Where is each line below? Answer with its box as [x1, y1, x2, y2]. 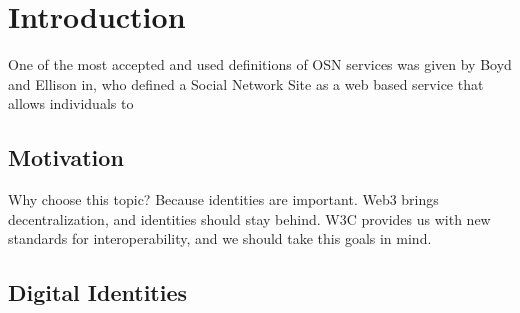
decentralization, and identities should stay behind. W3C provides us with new [8, 208, 491, 229]
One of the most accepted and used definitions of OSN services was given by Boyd [8, 54, 512, 75]
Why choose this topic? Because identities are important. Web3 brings [8, 189, 439, 210]
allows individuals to [8, 93, 134, 114]
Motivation [8, 142, 124, 173]
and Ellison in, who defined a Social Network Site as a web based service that [8, 73, 484, 94]
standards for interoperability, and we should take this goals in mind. [8, 228, 432, 249]
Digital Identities [8, 277, 188, 308]
